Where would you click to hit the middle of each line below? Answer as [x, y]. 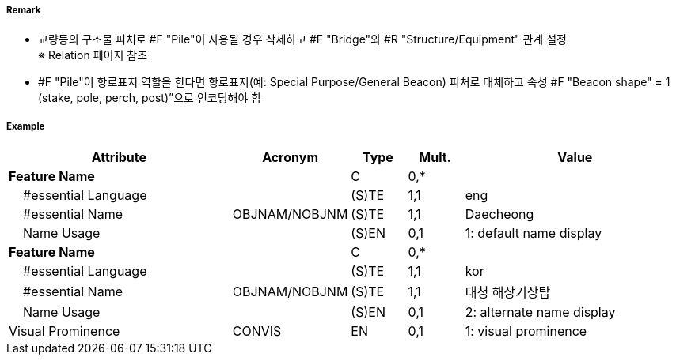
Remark [24, 10]
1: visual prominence [526, 331]
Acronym [290, 158]
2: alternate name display [540, 312]
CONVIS [257, 331]
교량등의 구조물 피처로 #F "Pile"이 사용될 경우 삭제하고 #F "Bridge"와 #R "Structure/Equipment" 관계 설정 [302, 39]
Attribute [119, 158]
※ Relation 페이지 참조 [93, 55]
